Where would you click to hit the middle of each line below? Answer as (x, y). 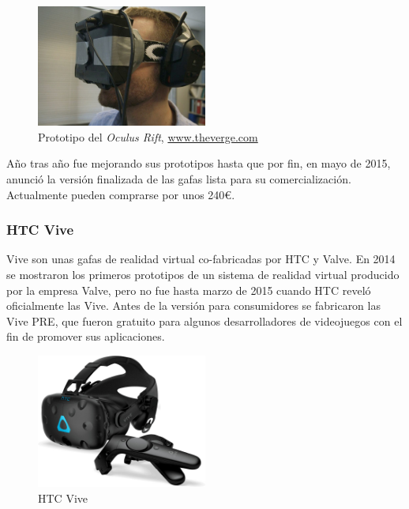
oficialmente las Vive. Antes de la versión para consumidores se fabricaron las (193, 305)
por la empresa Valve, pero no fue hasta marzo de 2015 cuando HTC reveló (189, 290)
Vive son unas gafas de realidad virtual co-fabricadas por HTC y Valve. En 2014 (201, 259)
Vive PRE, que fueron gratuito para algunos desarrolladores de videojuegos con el (204, 320)
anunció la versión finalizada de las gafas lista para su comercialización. (179, 179)
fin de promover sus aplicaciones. (86, 336)
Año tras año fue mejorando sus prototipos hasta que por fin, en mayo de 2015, (199, 163)
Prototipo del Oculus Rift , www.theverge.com (148, 136)
